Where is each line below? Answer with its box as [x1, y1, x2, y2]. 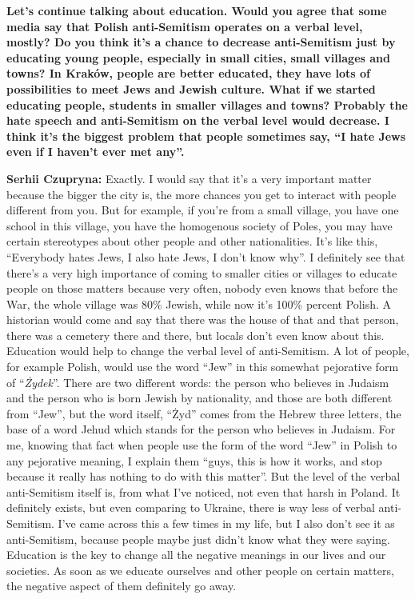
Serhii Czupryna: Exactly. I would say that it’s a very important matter [6, 170, 372, 186]
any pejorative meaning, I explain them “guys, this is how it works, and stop [6, 452, 382, 469]
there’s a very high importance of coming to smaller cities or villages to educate [6, 264, 397, 281]
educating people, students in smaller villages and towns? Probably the [6, 96, 408, 113]
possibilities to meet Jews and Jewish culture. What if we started [6, 80, 376, 97]
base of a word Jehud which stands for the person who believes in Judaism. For [6, 421, 396, 437]
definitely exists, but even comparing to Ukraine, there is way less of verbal [6, 499, 375, 516]
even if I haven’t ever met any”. [6, 143, 185, 160]
